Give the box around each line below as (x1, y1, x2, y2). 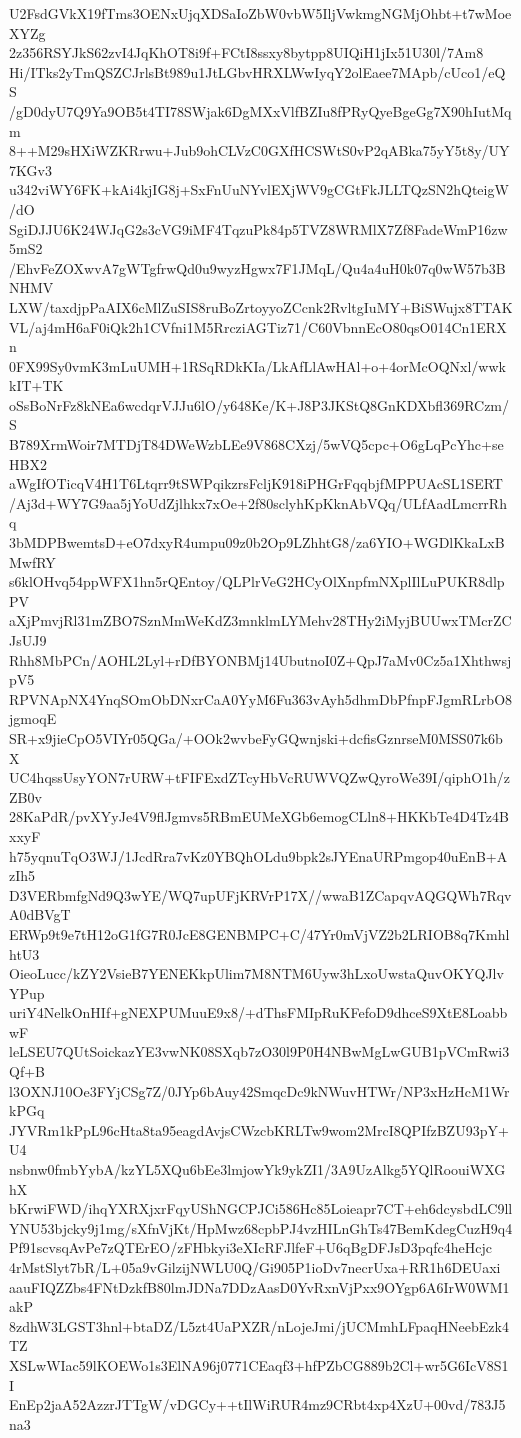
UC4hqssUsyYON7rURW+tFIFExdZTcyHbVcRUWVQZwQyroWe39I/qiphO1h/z (9, 767, 511, 788)
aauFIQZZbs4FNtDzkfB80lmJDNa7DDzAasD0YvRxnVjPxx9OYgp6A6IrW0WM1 (9, 1276, 510, 1297)
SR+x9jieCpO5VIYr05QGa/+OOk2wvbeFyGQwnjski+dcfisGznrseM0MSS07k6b (9, 727, 503, 748)
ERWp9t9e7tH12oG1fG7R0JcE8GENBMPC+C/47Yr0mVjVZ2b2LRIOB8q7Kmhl (9, 923, 510, 944)
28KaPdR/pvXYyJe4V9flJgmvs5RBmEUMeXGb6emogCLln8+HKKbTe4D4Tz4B (9, 806, 509, 827)
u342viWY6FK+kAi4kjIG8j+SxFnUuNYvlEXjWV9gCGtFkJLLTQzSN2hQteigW (9, 179, 509, 200)
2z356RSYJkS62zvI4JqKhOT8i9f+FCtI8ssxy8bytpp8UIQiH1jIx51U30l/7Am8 (9, 42, 484, 63)
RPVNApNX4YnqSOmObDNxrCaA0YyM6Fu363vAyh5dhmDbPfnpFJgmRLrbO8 (9, 688, 513, 709)
